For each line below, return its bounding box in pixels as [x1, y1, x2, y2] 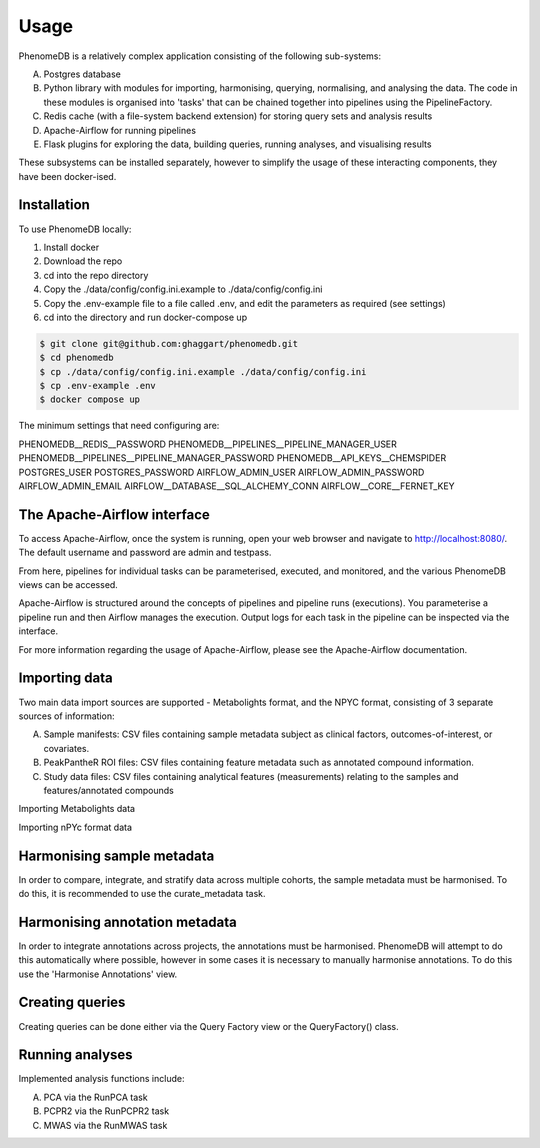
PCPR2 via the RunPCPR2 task [43, 1105, 170, 1117]
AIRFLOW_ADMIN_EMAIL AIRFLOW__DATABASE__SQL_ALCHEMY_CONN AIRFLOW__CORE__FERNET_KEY [18, 480, 455, 492]
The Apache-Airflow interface [18, 506, 210, 523]
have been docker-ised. [18, 170, 117, 182]
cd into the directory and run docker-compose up [43, 311, 248, 323]
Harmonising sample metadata [18, 847, 215, 864]
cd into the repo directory [43, 269, 149, 281]
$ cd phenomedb [39, 352, 114, 364]
